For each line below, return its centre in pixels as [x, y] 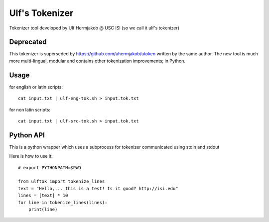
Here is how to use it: [31, 156]
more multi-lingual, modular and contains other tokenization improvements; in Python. [97, 61]
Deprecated [28, 42]
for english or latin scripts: [36, 87]
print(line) [43, 209]
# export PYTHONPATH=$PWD [50, 167]
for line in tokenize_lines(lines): [63, 202]
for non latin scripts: [30, 110]
